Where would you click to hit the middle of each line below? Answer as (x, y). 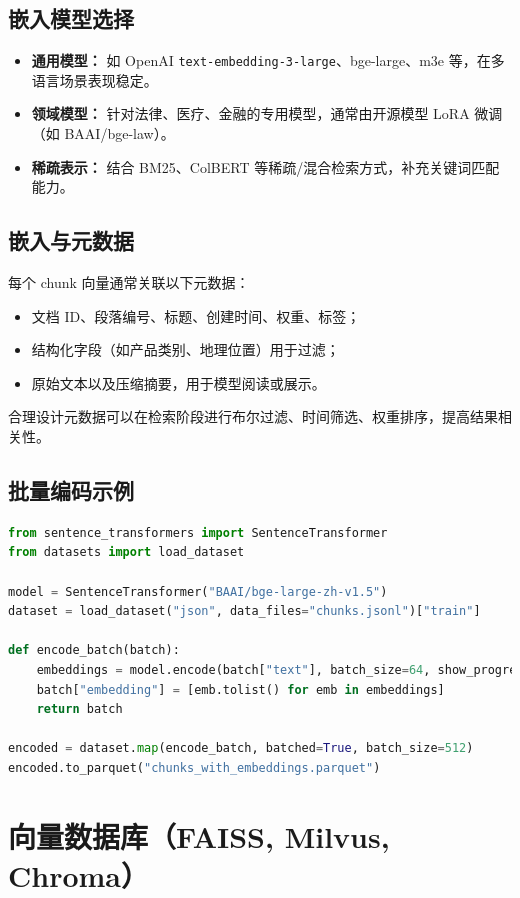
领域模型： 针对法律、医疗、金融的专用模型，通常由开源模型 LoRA (250, 113)
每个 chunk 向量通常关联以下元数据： (129, 282)
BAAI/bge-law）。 (119, 133)
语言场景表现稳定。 (94, 79)
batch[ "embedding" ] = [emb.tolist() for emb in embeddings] (240, 689)
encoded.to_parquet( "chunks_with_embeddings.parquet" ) (194, 767)
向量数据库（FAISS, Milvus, (199, 835)
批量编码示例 (71, 489)
